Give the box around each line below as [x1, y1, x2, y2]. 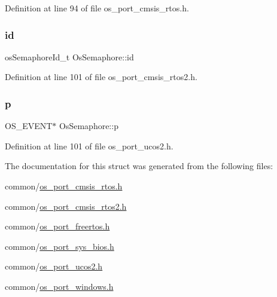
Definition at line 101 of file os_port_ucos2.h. [5, 139, 173, 152]
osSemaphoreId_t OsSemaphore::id [5, 50, 134, 63]
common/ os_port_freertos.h [5, 220, 110, 232]
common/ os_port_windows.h [5, 280, 114, 292]
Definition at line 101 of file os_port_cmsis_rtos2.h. [5, 71, 197, 83]
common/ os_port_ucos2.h [5, 260, 103, 272]
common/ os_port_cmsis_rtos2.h [5, 200, 127, 212]
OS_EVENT [5, 120, 53, 132]
